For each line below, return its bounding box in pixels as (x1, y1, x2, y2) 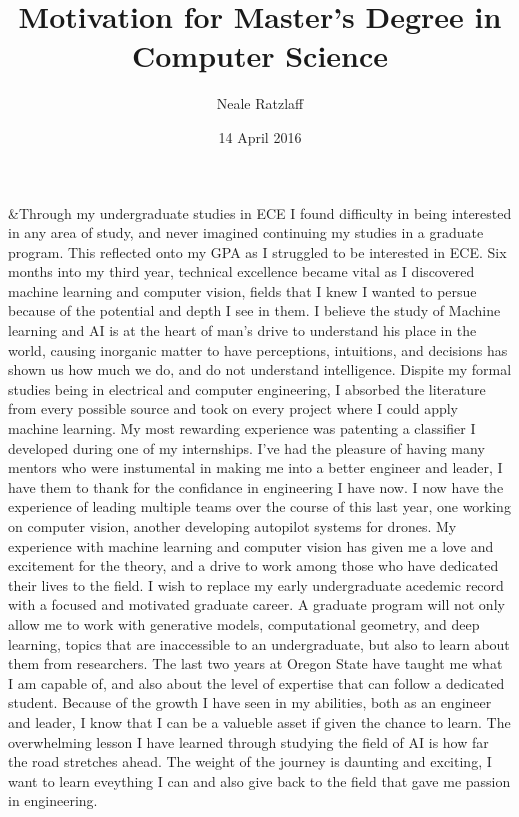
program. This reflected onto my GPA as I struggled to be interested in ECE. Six (8, 241, 507, 262)
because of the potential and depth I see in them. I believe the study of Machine (8, 300, 501, 321)
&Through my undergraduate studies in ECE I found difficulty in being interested (8, 202, 512, 223)
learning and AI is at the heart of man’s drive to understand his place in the (8, 320, 477, 341)
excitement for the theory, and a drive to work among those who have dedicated (8, 555, 499, 576)
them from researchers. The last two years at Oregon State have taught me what (8, 653, 503, 674)
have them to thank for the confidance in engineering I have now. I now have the (8, 476, 504, 497)
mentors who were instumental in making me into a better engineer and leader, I (8, 457, 503, 478)
